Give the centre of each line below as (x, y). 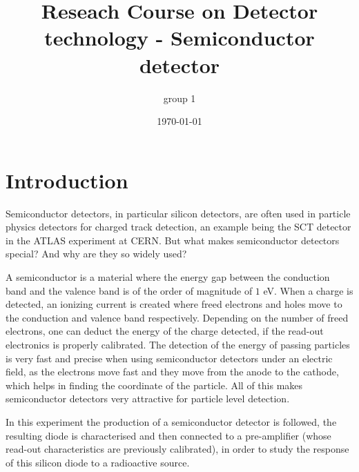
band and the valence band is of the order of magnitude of (129, 290)
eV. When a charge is (308, 290)
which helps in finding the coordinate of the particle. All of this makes (154, 385)
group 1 (179, 98)
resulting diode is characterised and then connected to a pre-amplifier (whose (168, 435)
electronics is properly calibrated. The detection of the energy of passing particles (178, 344)
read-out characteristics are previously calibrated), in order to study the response (177, 449)
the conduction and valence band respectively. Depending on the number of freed (177, 317)
